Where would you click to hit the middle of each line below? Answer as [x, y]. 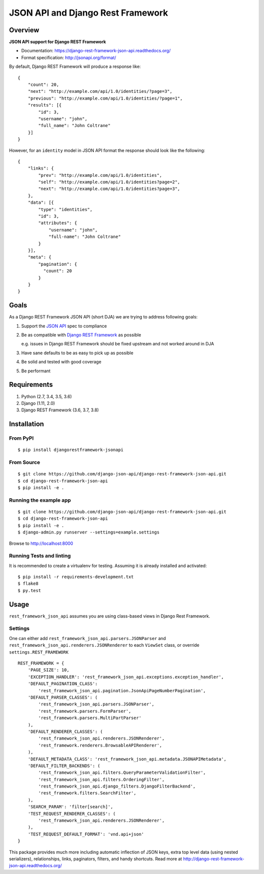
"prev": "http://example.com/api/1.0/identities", [100, 175]
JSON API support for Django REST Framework [57, 42]
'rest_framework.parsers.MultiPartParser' [90, 718]
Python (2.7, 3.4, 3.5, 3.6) [46, 396]
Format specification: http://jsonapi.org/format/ [69, 57]
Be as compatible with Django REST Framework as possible [81, 335]
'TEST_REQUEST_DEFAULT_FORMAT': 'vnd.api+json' [86, 834]
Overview [24, 30]
